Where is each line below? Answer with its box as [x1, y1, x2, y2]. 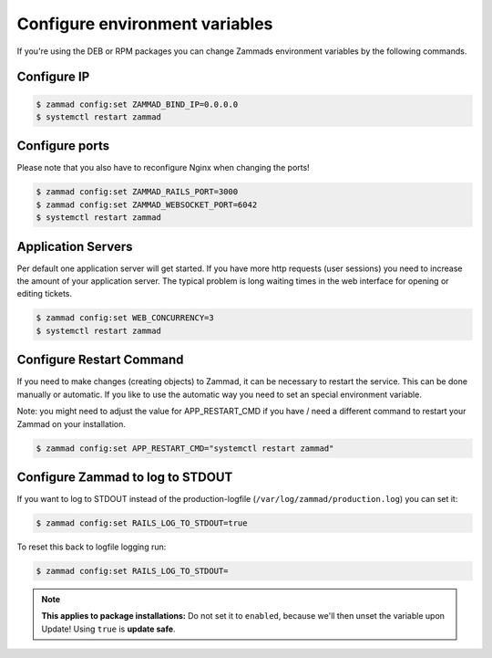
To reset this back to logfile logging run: [16, 541, 167, 552]
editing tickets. [16, 288, 73, 299]
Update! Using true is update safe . [41, 623, 177, 634]
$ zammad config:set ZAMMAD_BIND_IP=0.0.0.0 [36, 99, 239, 110]
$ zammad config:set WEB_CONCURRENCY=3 [36, 313, 214, 323]
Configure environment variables [16, 14, 273, 34]
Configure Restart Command [16, 352, 184, 368]
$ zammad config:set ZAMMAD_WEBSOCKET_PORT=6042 [36, 199, 258, 210]
